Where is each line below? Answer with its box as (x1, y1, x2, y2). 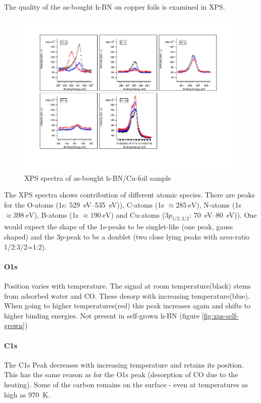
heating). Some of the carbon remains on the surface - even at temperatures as (4, 379, 248, 389)
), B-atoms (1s (34, 209, 79, 220)
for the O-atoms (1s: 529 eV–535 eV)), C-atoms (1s (4, 199, 164, 210)
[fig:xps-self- (202, 310, 239, 320)
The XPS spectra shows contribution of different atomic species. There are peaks (4, 189, 255, 200)
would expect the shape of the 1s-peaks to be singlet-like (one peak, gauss (4, 221, 233, 232)
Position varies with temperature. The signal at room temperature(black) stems (4, 280, 251, 291)
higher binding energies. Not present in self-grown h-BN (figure (4, 310, 200, 320)
